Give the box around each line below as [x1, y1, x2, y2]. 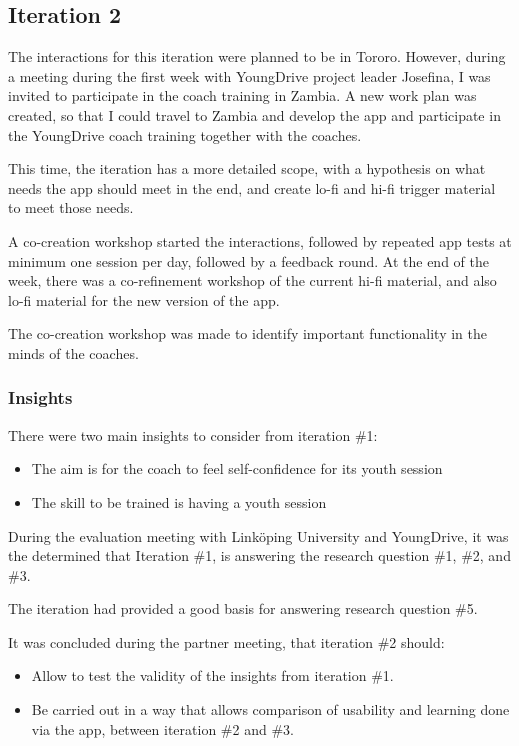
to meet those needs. [8, 197, 134, 218]
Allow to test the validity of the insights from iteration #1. [31, 665, 394, 686]
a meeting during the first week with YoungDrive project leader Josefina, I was [8, 65, 491, 86]
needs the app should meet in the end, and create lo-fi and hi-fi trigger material [8, 177, 496, 198]
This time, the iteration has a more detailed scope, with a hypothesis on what [8, 158, 486, 179]
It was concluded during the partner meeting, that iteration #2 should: [8, 631, 445, 652]
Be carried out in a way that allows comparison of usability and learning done [31, 699, 510, 720]
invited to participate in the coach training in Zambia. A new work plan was [8, 85, 477, 106]
